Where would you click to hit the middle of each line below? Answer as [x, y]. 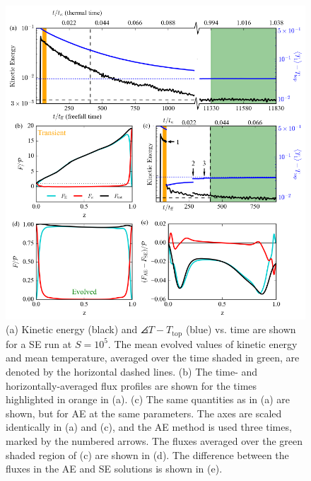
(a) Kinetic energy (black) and [72, 329]
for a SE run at [39, 343]
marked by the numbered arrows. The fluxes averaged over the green [154, 440]
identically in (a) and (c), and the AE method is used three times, [149, 427]
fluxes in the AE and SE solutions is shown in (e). [114, 469]
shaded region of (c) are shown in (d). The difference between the [147, 454]
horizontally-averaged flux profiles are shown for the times [131, 385]
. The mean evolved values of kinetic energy [203, 343]
